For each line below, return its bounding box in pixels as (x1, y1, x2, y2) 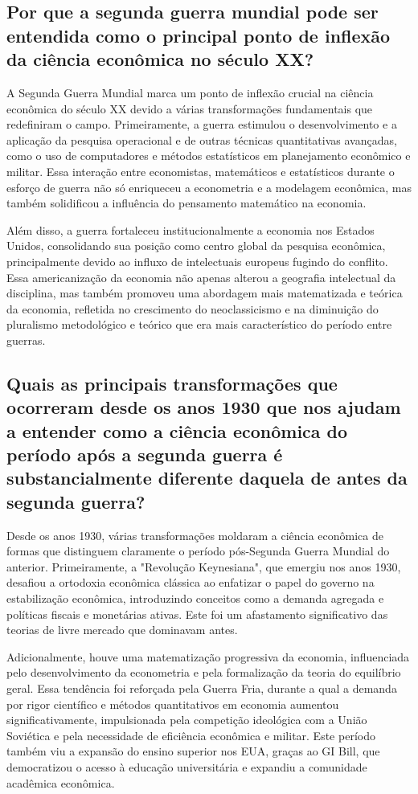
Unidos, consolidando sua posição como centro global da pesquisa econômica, (6, 237, 386, 254)
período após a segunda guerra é (6, 442, 283, 467)
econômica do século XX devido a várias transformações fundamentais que (6, 100, 373, 117)
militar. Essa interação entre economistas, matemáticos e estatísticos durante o (6, 162, 395, 179)
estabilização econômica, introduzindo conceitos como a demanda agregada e (6, 590, 384, 607)
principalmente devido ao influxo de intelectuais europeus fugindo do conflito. (6, 252, 388, 269)
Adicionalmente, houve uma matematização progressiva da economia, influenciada (6, 648, 410, 665)
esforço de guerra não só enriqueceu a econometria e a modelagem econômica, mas (6, 178, 412, 195)
